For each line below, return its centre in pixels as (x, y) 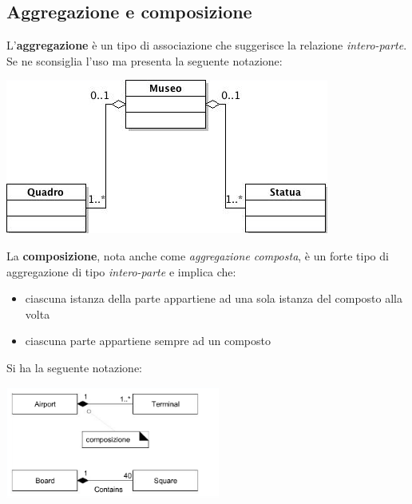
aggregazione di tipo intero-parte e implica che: (121, 271)
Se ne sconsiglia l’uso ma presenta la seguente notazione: (145, 60)
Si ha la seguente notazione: (75, 367)
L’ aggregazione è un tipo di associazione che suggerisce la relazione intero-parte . (207, 45)
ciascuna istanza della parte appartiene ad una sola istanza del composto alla (214, 298)
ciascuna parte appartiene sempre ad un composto (148, 341)
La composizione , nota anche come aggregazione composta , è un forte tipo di (198, 255)
